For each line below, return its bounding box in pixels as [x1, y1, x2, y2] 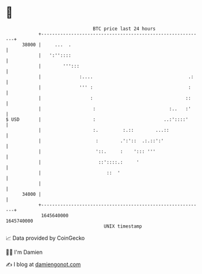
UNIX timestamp [103, 223, 142, 229]
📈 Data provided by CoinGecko [5, 234, 85, 242]
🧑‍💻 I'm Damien [5, 248, 43, 256]
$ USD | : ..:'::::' [5, 116, 189, 123]
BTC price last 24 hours [92, 26, 156, 32]
